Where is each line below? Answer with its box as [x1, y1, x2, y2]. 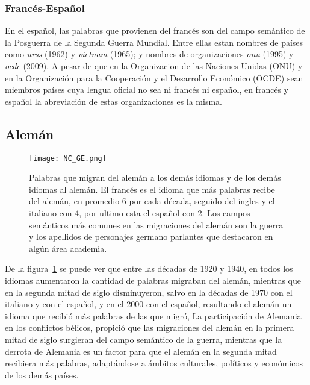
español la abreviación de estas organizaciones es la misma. [5, 95, 222, 107]
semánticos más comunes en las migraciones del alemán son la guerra [29, 218, 284, 231]
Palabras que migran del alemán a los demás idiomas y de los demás [29, 171, 281, 184]
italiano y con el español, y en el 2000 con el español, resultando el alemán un [5, 298, 292, 310]
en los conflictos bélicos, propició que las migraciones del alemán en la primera [5, 321, 294, 334]
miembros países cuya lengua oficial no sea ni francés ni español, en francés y [5, 83, 289, 96]
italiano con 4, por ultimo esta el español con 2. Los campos [29, 207, 250, 219]
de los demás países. [5, 368, 79, 381]
